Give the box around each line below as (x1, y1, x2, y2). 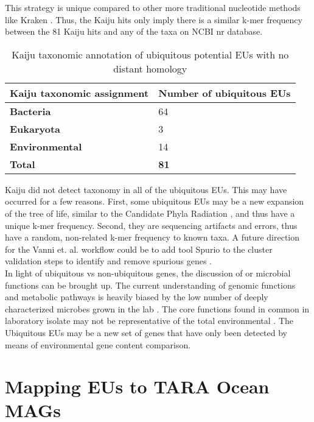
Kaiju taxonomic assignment (10, 85, 149, 100)
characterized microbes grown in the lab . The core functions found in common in (5, 302, 310, 315)
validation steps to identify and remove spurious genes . (5, 255, 212, 267)
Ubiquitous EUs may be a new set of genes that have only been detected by (5, 326, 288, 339)
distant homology (113, 61, 187, 76)
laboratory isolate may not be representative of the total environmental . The (5, 314, 294, 327)
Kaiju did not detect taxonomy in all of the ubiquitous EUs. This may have (5, 183, 287, 195)
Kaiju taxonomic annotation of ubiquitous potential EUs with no (12, 47, 289, 62)
